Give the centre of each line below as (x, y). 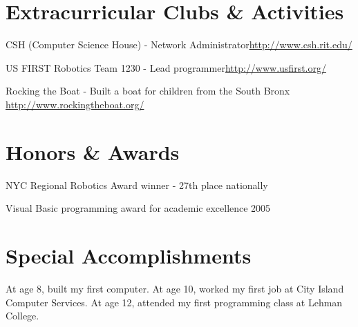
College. (22, 316)
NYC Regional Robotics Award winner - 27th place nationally (137, 185)
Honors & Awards (93, 151)
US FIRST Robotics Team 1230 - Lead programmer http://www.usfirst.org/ (166, 67)
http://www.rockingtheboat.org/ (75, 104)
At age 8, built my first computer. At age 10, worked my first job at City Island (175, 288)
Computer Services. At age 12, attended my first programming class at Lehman (174, 302)
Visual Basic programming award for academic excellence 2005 (138, 208)
